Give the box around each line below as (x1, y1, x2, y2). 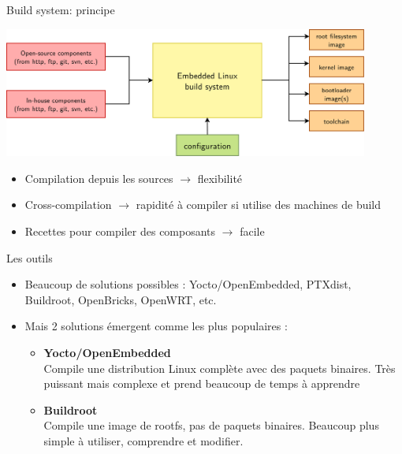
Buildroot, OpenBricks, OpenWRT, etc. (24, 291, 217, 307)
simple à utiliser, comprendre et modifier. (43, 432, 244, 448)
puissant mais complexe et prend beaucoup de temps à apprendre (43, 375, 360, 392)
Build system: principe (6, 2, 115, 17)
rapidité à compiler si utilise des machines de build (136, 196, 382, 213)
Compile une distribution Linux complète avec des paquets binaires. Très (43, 359, 396, 376)
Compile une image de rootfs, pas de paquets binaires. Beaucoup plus (43, 417, 379, 434)
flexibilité (197, 169, 243, 186)
